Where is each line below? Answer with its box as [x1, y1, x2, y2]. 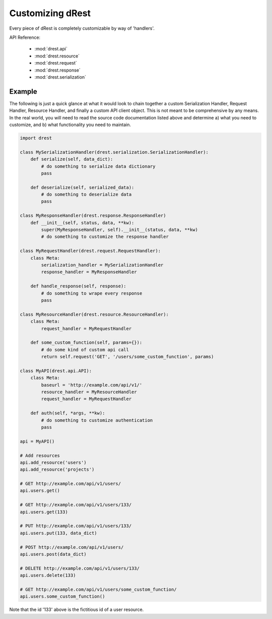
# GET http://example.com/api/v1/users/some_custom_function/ [20, 586, 177, 592]
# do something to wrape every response [41, 290, 143, 296]
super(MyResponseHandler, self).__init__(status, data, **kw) [41, 227, 198, 233]
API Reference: [9, 34, 40, 40]
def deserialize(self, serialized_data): [30, 184, 134, 190]
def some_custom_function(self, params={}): [30, 340, 143, 345]
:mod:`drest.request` [34, 60, 78, 66]
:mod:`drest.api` [34, 46, 67, 52]
